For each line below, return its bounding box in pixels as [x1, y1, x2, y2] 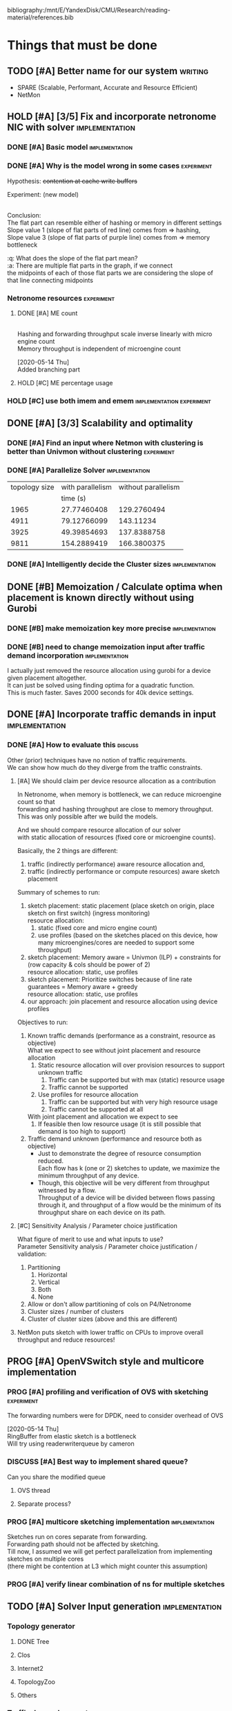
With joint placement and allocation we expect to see [27, 1112, 178, 1121]
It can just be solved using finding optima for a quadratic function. [7, 681, 195, 689]
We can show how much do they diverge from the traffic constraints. [7, 763, 202, 771]
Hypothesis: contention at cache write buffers [7, 177, 138, 185]
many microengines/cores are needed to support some [37, 938, 195, 947]
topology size [10, 482, 55, 492]
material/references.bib [7, 13, 74, 21]
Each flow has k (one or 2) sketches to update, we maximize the [37, 1164, 220, 1172]
